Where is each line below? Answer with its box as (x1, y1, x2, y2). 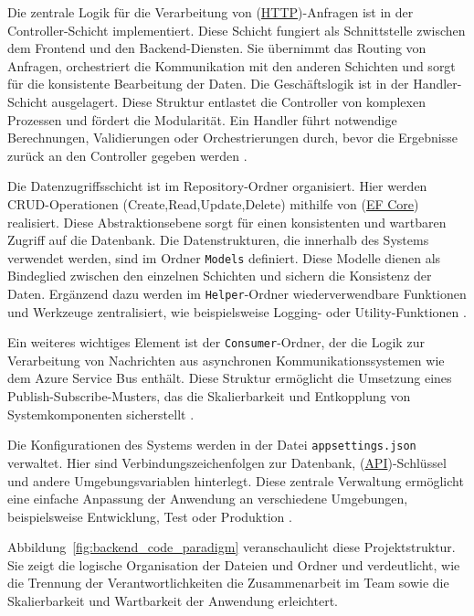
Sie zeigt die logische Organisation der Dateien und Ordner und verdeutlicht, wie (7, 555, 460, 574)
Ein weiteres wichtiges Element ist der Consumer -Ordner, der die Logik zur (7, 333, 425, 352)
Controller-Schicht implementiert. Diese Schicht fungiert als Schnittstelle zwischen (7, 20, 466, 39)
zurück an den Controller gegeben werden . (7, 145, 248, 165)
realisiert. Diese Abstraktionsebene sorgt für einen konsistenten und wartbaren (7, 212, 447, 231)
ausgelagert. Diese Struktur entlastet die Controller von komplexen (51, 91, 426, 111)
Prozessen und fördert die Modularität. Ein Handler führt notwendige (7, 110, 397, 129)
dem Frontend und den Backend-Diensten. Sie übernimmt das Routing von (7, 38, 427, 58)
